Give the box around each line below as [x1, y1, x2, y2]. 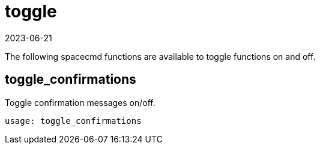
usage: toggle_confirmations [5, 115, 142, 126]
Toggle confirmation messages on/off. [5, 97, 155, 108]
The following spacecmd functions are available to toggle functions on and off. [5, 51, 316, 62]
